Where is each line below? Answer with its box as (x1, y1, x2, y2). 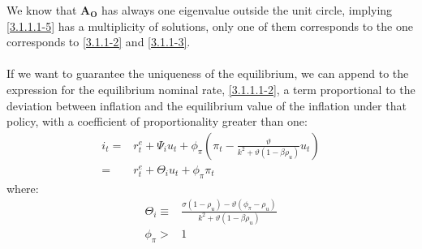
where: (6, 179, 39, 196)
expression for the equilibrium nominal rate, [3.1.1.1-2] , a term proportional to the (6, 80, 416, 97)
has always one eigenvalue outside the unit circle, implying (101, 2, 393, 18)
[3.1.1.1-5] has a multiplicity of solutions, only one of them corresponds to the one (6, 17, 413, 34)
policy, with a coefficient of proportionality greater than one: (6, 113, 308, 130)
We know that (6, 2, 77, 18)
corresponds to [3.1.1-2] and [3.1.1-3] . (6, 33, 191, 50)
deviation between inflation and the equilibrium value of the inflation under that (6, 97, 407, 114)
